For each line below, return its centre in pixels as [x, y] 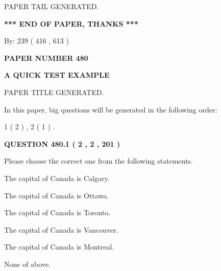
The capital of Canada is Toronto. [57, 212]
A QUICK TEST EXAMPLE [57, 75]
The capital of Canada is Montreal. [59, 247]
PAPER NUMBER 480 [46, 58]
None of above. [27, 264]
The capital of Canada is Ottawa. [57, 195]
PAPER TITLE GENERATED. [54, 92]
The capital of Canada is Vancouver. [61, 229]
